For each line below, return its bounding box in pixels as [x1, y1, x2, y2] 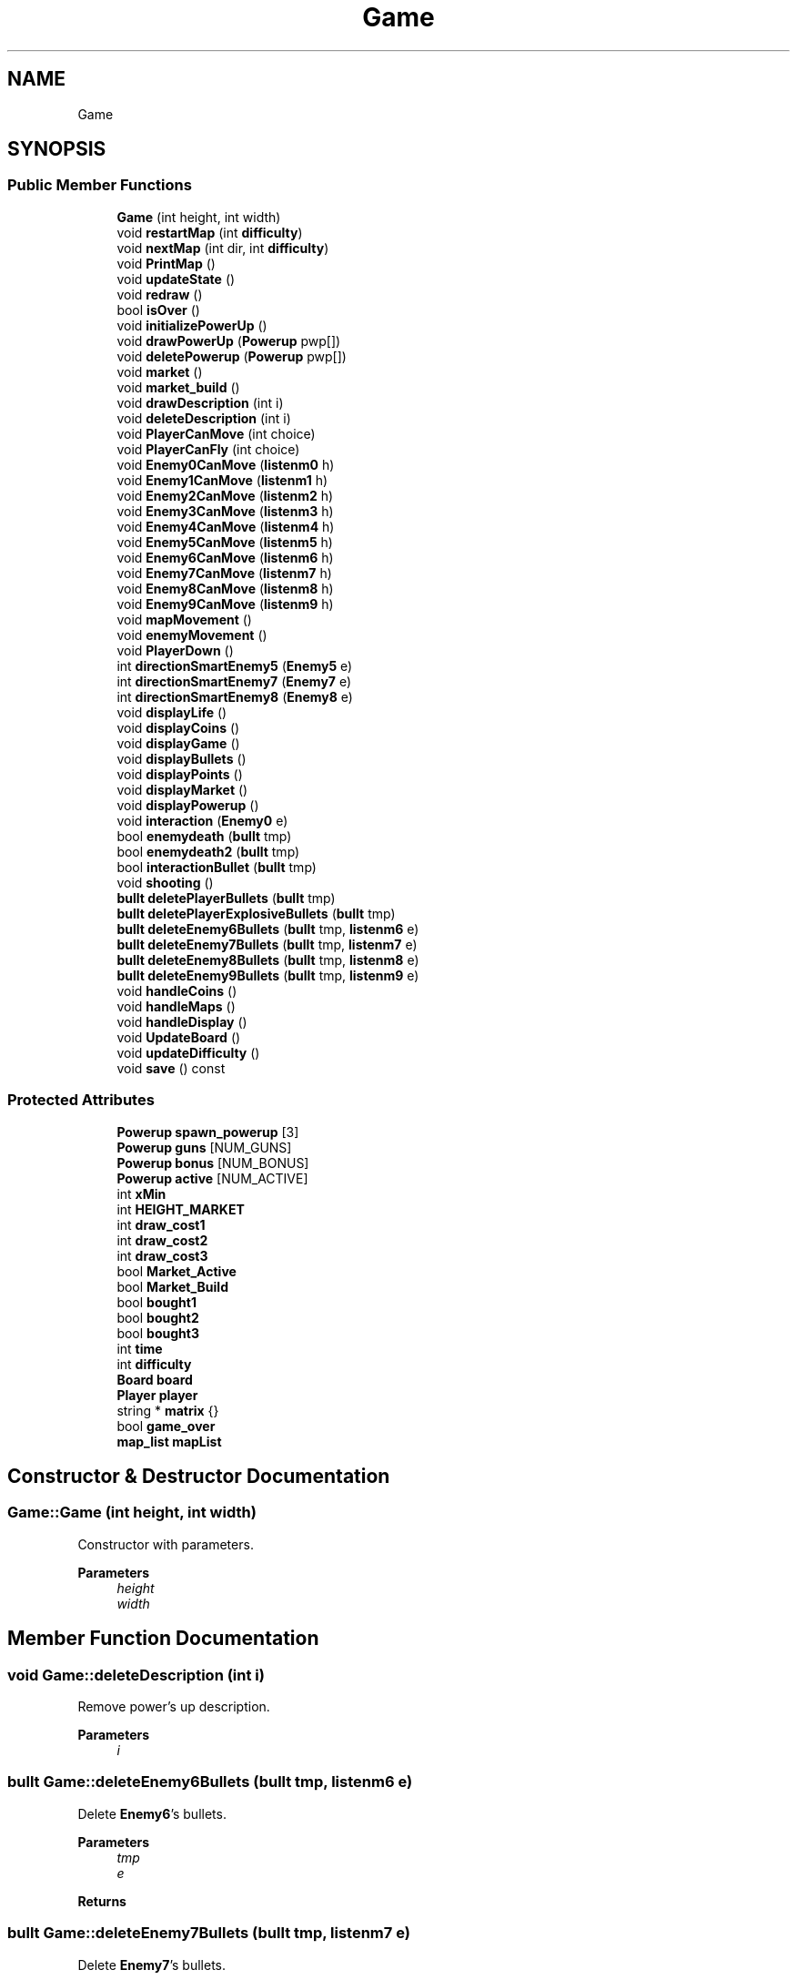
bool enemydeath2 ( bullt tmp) [116, 843, 300, 859]
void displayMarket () [116, 781, 248, 797]
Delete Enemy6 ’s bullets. [77, 1805, 227, 1822]
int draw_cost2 [116, 1232, 208, 1248]
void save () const [116, 1060, 226, 1076]
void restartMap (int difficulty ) [116, 224, 303, 240]
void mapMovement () [116, 611, 252, 627]
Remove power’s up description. [77, 1699, 270, 1714]
